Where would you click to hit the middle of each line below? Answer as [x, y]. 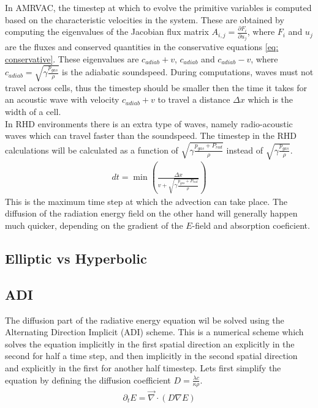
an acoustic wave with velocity [62, 99]
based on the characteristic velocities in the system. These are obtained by [145, 19]
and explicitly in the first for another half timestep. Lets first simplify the [143, 368]
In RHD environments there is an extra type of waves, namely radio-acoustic [149, 123]
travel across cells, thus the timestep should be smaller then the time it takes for [156, 87]
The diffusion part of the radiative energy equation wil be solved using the [145, 320]
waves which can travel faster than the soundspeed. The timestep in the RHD [151, 135]
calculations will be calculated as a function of [92, 150]
